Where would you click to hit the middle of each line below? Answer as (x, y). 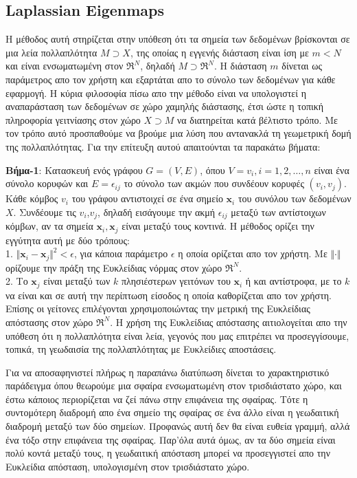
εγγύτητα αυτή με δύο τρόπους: (68, 240)
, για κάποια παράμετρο (121, 253)
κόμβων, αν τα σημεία (49, 226)
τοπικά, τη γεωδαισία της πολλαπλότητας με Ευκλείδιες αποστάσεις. (141, 349)
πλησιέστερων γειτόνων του (176, 281)
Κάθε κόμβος (32, 198)
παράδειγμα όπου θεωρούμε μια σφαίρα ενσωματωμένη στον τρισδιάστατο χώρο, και (174, 385)
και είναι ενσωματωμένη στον (65, 66)
